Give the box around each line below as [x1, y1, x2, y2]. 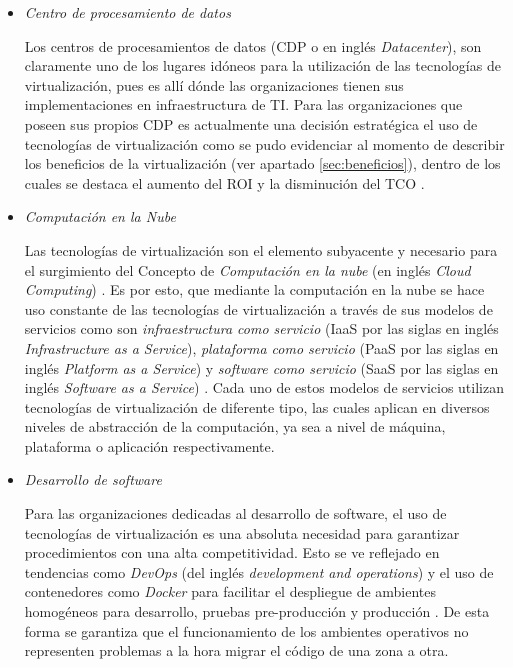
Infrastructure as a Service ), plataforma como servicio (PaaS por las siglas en [24, 337, 499, 358]
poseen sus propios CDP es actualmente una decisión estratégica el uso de [24, 113, 478, 134]
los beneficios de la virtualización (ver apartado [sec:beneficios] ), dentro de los [24, 153, 501, 174]
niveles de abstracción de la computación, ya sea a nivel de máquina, [24, 416, 446, 437]
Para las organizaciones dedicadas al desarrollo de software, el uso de [24, 503, 447, 524]
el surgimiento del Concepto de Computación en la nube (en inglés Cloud [24, 259, 471, 280]
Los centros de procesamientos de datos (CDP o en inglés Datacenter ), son [24, 35, 482, 56]
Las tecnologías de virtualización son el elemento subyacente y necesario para [24, 239, 498, 260]
